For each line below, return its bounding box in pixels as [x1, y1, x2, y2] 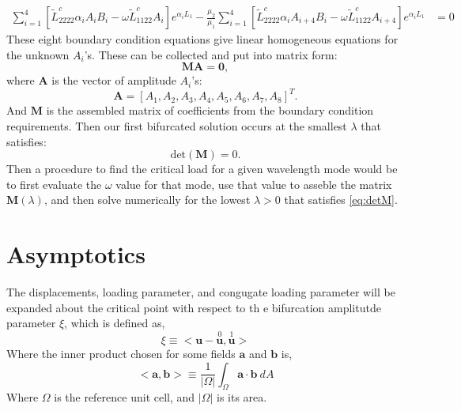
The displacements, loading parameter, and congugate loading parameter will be [6, 284, 395, 300]
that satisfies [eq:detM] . [284, 191, 398, 208]
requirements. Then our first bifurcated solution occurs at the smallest [6, 117, 347, 134]
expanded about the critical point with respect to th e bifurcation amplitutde [6, 299, 381, 315]
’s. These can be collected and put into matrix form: [84, 46, 338, 62]
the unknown [6, 46, 70, 62]
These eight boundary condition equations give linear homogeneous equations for [6, 31, 399, 47]
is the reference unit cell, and [54, 389, 195, 405]
